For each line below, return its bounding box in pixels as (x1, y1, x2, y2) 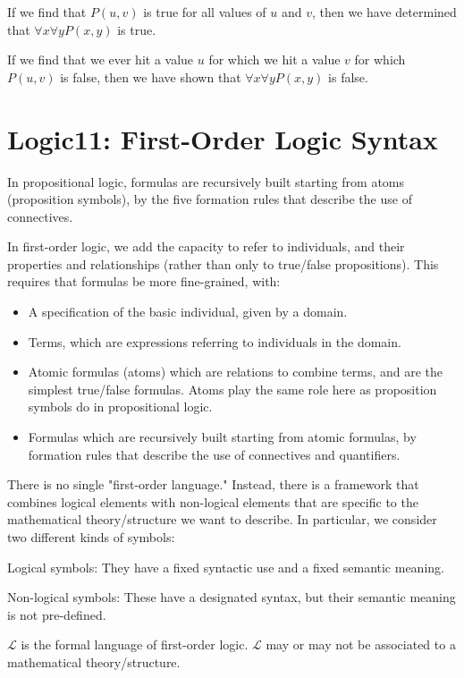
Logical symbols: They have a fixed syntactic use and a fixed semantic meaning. (7, 557, 444, 576)
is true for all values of (143, 3, 266, 21)
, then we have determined (312, 3, 457, 21)
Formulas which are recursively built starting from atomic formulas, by (28, 428, 417, 446)
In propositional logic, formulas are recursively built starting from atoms (7, 172, 405, 191)
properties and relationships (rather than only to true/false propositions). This (7, 254, 439, 273)
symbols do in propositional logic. (28, 397, 213, 416)
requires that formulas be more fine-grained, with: (7, 272, 281, 291)
